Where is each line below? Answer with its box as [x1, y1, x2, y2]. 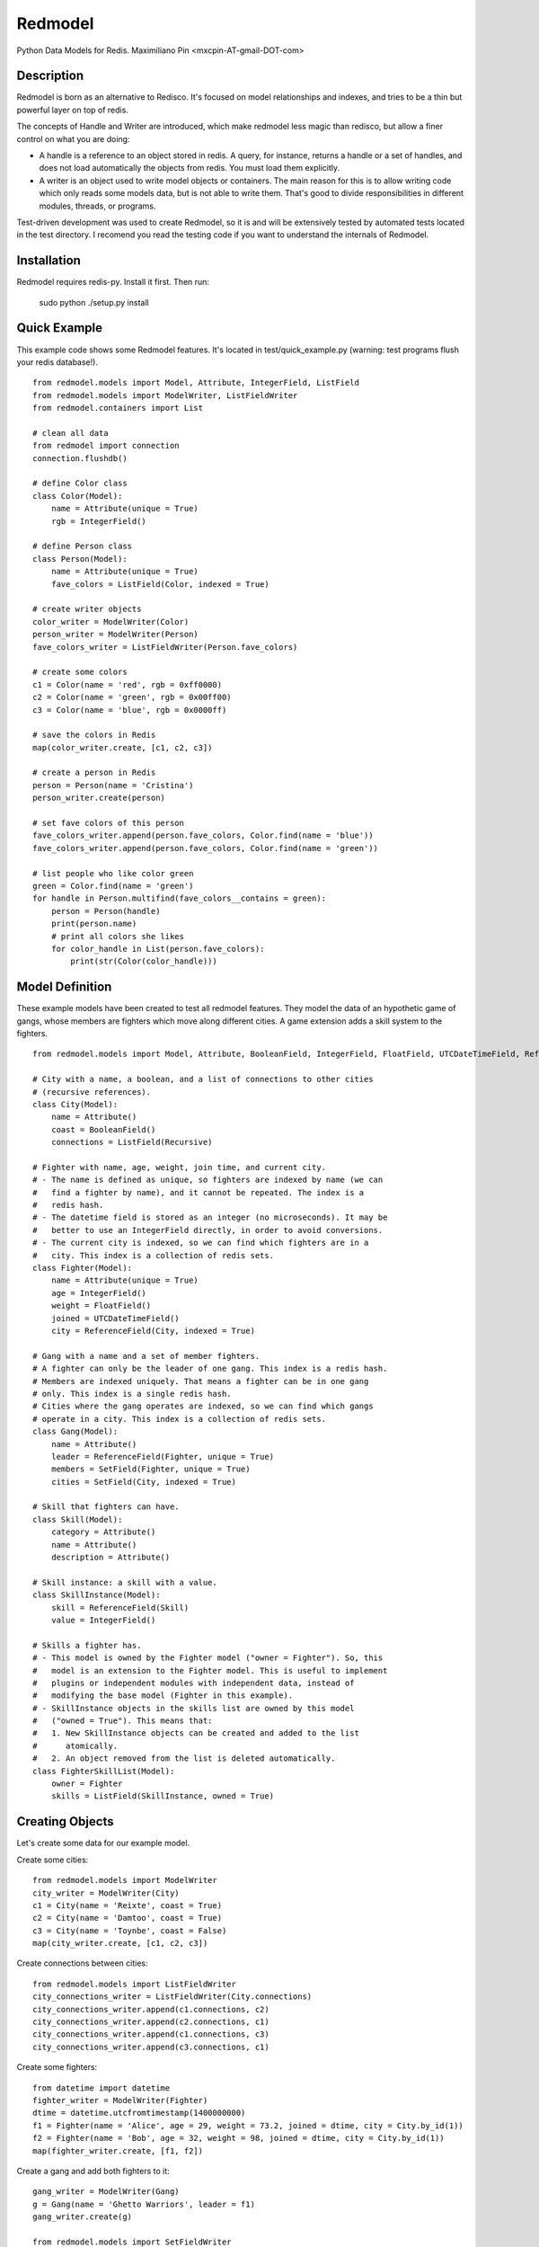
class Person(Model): [32, 554, 128, 564]
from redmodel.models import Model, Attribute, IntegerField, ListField [32, 377, 359, 388]
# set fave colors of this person [32, 818, 184, 829]
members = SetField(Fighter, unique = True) [50, 1464, 251, 1474]
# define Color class [32, 478, 128, 489]
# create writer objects [32, 604, 142, 615]
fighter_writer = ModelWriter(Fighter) [32, 2095, 208, 2105]
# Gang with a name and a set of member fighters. [32, 1351, 261, 1361]
